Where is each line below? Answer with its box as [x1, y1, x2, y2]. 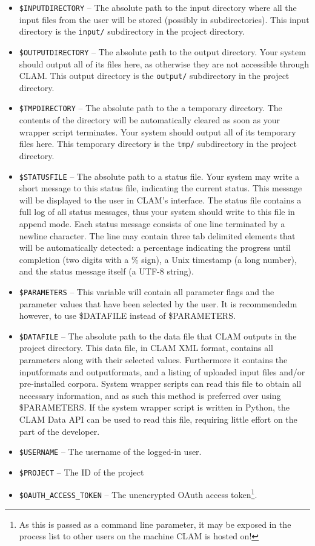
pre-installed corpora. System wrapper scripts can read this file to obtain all [19, 377, 302, 390]
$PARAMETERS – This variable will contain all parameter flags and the [19, 285, 274, 298]
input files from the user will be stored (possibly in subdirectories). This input [19, 13, 310, 26]
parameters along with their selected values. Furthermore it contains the [19, 353, 288, 366]
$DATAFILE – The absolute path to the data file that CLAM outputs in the [19, 329, 297, 342]
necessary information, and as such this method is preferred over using [19, 389, 281, 401]
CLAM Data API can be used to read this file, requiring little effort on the [19, 412, 297, 425]
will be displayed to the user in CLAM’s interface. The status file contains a [19, 193, 302, 206]
